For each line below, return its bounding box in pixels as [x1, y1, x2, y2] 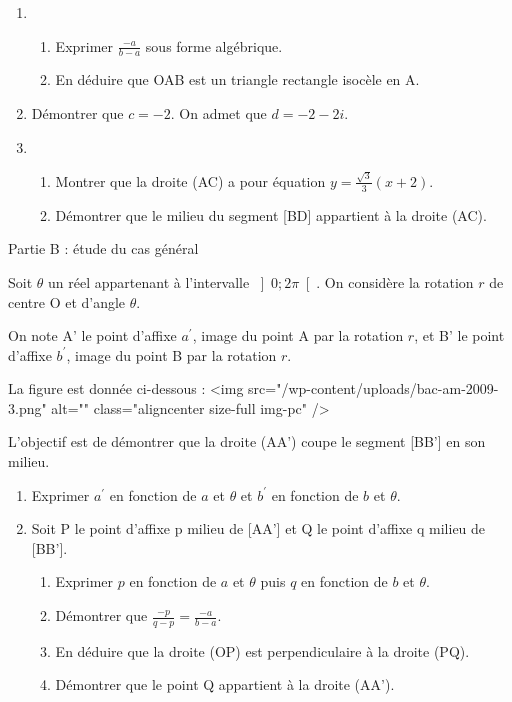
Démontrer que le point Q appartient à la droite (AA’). [55, 674, 395, 695]
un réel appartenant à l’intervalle [48, 271, 250, 292]
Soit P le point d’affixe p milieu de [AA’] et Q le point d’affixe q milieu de [31, 518, 486, 539]
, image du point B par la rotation [66, 344, 277, 365]
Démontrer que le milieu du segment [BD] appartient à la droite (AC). [55, 204, 487, 225]
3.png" [8, 397, 47, 418]
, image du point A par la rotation [192, 325, 404, 346]
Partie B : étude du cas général [8, 238, 199, 259]
